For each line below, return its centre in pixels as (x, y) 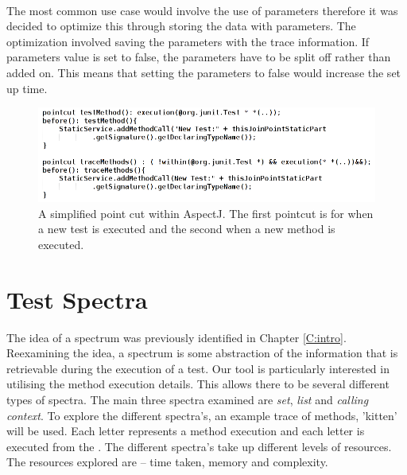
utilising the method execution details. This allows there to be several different (198, 384)
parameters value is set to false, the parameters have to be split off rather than (199, 57)
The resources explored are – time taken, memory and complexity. (167, 462)
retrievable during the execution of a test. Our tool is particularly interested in (198, 368)
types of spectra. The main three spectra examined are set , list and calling (188, 399)
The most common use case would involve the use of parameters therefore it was (202, 10)
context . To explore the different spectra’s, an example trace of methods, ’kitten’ (202, 415)
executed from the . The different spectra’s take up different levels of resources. (199, 446)
